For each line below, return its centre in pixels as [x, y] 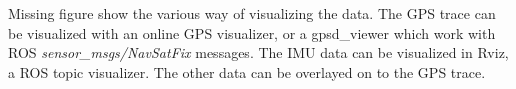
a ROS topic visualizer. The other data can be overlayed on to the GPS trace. [247, 71]
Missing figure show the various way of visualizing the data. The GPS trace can [252, 13]
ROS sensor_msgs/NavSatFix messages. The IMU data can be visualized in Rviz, [258, 52]
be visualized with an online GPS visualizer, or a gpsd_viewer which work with [252, 32]
